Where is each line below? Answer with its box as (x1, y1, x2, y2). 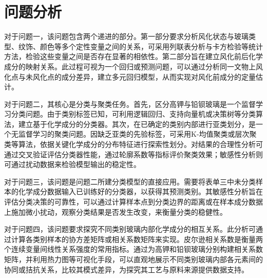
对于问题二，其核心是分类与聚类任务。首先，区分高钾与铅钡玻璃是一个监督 (4, 98, 256, 109)
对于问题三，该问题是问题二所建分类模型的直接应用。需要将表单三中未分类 (4, 176, 256, 187)
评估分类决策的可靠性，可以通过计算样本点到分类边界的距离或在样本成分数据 (4, 196, 263, 207)
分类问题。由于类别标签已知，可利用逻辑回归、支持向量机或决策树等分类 (11, 108, 256, 119)
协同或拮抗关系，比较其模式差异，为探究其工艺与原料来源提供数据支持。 (4, 264, 249, 274)
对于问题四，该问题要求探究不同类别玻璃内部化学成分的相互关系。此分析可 (4, 224, 256, 234)
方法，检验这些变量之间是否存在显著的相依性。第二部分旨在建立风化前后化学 (4, 51, 263, 62)
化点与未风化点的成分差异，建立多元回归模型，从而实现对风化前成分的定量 (4, 71, 256, 82)
